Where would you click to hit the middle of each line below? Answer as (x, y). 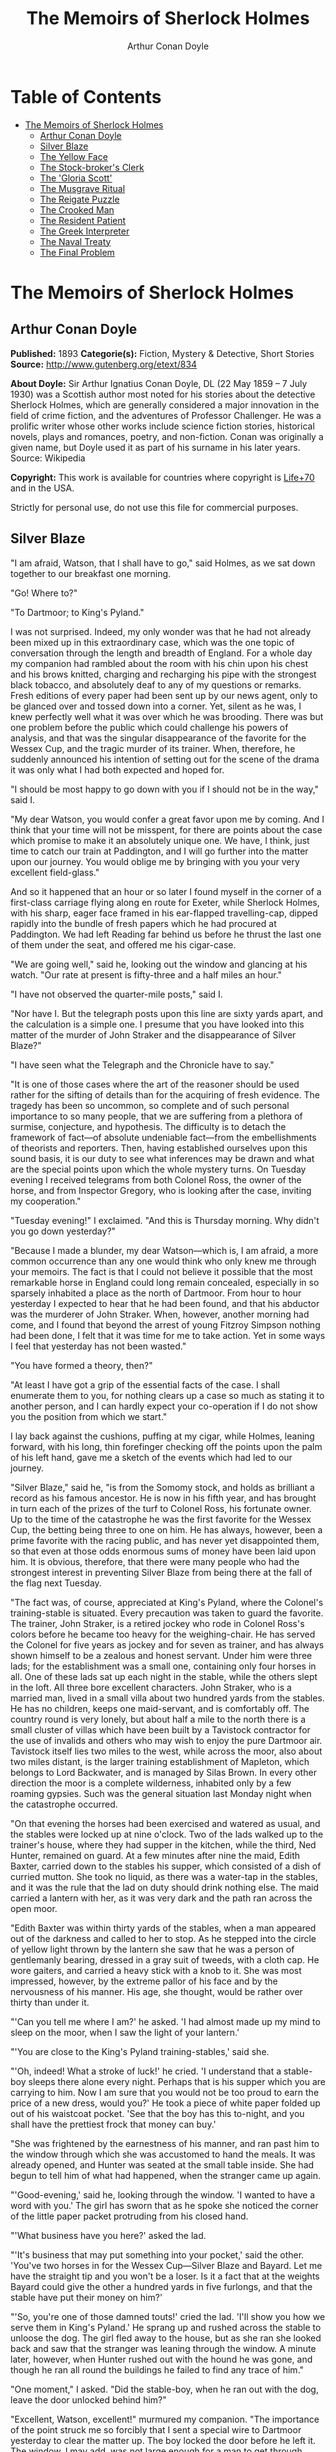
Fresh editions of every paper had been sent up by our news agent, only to (164, 695)
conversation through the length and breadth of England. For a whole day (161, 653)
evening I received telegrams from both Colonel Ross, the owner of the (156, 1179)
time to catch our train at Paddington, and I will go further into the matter (159, 851)
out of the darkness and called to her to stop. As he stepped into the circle (163, 1938)
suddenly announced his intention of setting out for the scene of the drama (165, 759)
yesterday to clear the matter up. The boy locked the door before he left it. (163, 2440)
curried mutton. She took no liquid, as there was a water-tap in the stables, (164, 1876)
